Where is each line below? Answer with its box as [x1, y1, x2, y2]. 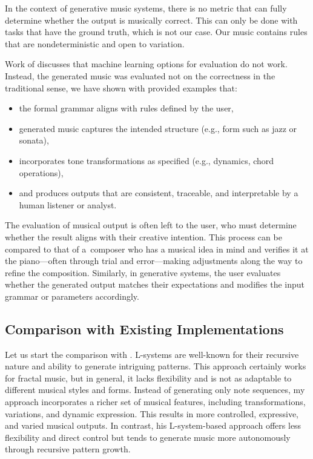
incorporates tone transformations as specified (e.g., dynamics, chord [19, 154, 274, 167]
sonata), [19, 134, 49, 147]
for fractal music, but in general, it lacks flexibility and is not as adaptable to [5, 371, 292, 384]
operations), [19, 166, 64, 179]
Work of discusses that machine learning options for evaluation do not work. [5, 58, 288, 70]
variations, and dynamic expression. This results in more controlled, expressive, [5, 407, 299, 420]
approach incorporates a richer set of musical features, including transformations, [5, 395, 306, 408]
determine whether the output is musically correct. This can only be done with [5, 13, 298, 26]
